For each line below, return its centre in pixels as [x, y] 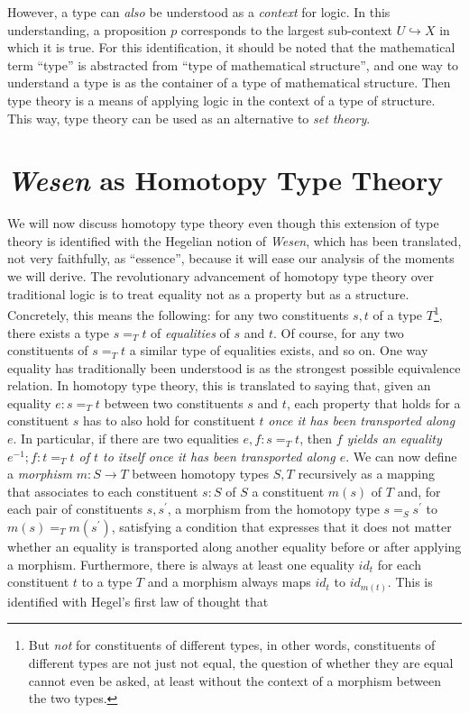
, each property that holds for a [373, 402]
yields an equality [394, 439]
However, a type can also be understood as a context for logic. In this [199, 12]
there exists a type [58, 332]
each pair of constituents [75, 509]
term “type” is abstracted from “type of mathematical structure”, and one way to [233, 64]
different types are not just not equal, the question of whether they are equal [241, 662]
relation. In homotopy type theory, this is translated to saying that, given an [219, 385]
